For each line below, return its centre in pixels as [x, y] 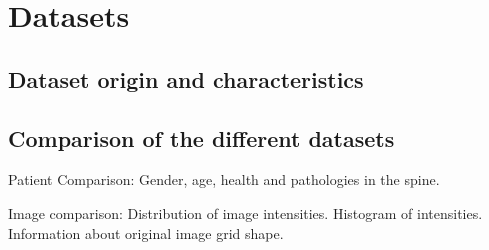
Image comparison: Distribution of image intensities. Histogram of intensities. [245, 212]
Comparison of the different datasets [201, 137]
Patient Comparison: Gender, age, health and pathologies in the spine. [224, 179]
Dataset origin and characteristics [186, 78]
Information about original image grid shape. [146, 232]
